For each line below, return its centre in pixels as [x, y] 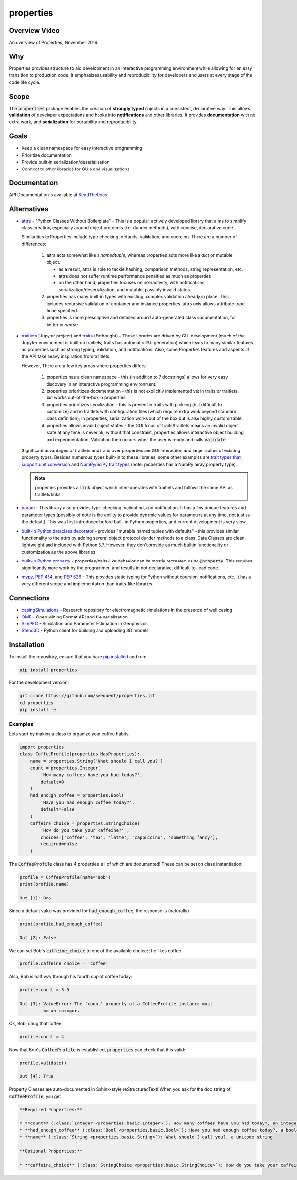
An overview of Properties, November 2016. [54, 43]
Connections [29, 598]
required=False [59, 844]
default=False [57, 810]
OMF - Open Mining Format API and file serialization [75, 617]
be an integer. [61, 1011]
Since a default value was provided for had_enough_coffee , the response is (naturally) [99, 911]
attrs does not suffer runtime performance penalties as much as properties [135, 276]
